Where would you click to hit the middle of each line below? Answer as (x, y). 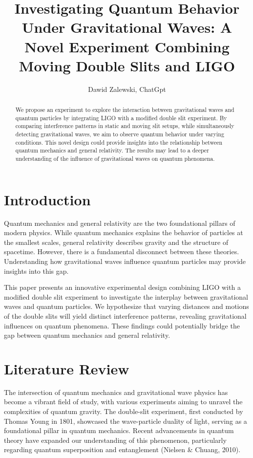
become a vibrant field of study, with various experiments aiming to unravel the (123, 402)
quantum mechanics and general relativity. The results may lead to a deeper (112, 150)
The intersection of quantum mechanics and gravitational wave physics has (116, 392)
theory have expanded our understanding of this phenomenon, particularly (115, 440)
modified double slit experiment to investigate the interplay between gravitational (126, 296)
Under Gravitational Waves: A (127, 27)
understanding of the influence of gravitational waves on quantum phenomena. (115, 159)
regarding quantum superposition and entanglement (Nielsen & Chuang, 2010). (122, 449)
